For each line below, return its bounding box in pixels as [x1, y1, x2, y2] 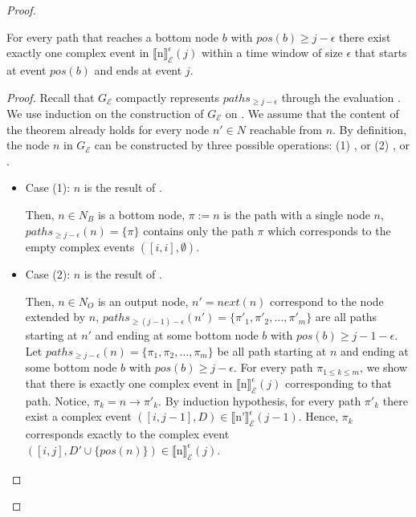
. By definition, [332, 120, 407, 137]
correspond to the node [270, 292, 384, 309]
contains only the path [143, 222, 254, 238]
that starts [354, 44, 407, 61]
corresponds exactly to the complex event [25, 425, 230, 442]
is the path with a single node [223, 206, 370, 222]
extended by [25, 308, 86, 325]
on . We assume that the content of [225, 105, 399, 122]
